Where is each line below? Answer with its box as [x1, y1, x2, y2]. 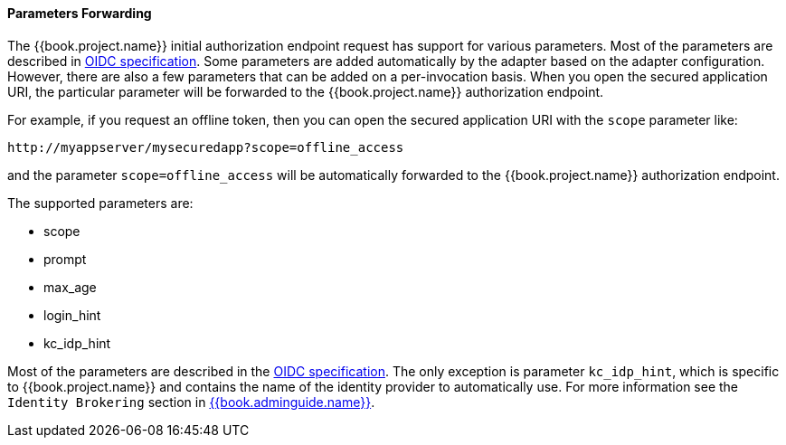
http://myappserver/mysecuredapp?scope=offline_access [7, 139, 404, 155]
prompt [43, 251, 87, 267]
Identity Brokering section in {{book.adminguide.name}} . [7, 393, 375, 410]
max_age [43, 279, 97, 295]
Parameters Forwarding [7, 5, 152, 21]
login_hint [43, 307, 101, 323]
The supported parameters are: [7, 194, 194, 211]
